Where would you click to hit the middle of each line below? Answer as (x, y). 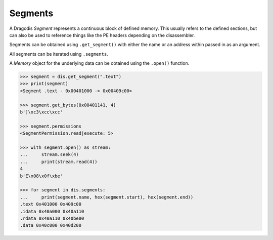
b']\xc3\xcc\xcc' (41, 112)
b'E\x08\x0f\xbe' (41, 176)
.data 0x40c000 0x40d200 (51, 226)
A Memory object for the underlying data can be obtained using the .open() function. (99, 63)
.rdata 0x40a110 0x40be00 (52, 218)
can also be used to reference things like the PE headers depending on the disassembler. (102, 35)
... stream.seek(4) (50, 155)
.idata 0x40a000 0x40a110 (52, 211)
